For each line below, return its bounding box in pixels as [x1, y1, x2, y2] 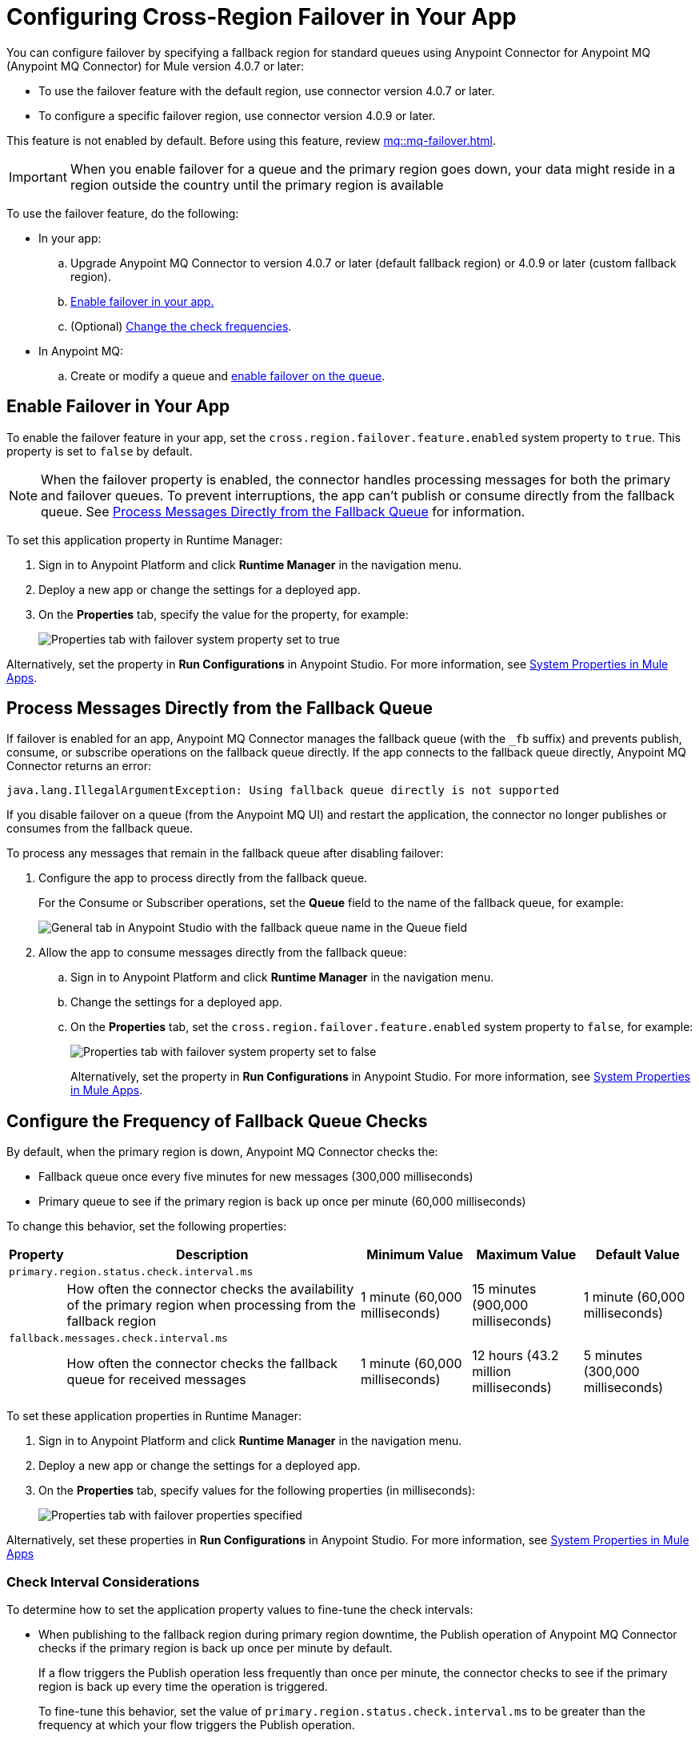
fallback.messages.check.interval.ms [9, 1332, 228, 1345]
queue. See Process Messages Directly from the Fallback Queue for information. [41, 503, 525, 520]
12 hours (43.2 [472, 1347, 559, 1364]
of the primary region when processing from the [66, 1297, 356, 1314]
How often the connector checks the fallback [66, 1355, 338, 1372]
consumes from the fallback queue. [6, 821, 194, 836]
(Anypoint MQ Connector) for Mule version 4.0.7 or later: [6, 58, 304, 73]
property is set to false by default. [6, 444, 193, 458]
